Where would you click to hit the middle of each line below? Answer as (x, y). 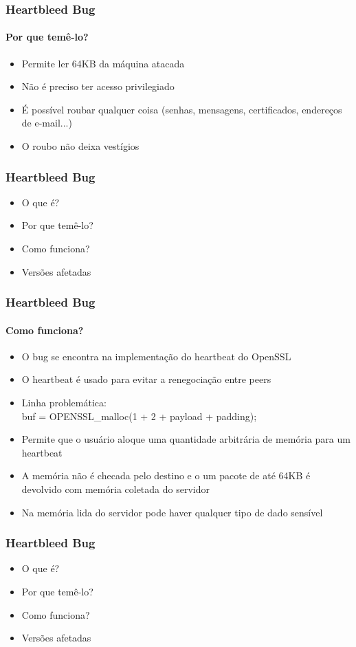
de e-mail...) (47, 123)
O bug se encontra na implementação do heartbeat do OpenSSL (156, 356)
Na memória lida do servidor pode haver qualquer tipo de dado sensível (172, 512)
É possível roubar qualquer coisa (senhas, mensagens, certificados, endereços (182, 109)
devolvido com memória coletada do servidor (115, 489)
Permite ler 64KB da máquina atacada (103, 63)
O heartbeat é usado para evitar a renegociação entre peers (146, 379)
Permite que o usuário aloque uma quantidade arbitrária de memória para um (186, 439)
